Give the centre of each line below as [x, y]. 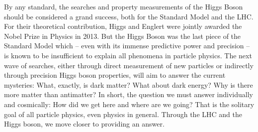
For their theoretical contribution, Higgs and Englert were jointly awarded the [123, 26]
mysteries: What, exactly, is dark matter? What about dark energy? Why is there [129, 84]
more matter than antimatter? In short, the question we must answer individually [129, 94]
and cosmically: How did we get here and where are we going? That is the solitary [129, 104]
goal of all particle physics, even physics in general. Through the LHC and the [123, 114]
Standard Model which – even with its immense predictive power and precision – [127, 46]
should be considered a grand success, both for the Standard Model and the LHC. [129, 16]
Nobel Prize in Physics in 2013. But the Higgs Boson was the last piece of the [123, 36]
